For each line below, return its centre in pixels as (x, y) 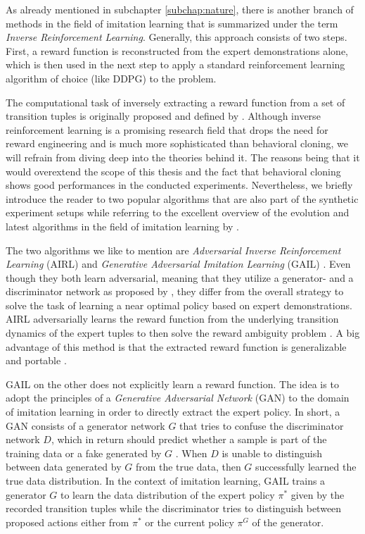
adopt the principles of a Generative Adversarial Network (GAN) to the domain (178, 398)
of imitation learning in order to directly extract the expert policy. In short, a (173, 412)
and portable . (36, 360)
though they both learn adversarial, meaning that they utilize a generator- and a (180, 277)
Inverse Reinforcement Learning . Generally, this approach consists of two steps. (177, 37)
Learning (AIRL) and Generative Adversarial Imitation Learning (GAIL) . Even (178, 264)
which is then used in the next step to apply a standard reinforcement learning (175, 64)
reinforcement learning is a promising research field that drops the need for (167, 129)
